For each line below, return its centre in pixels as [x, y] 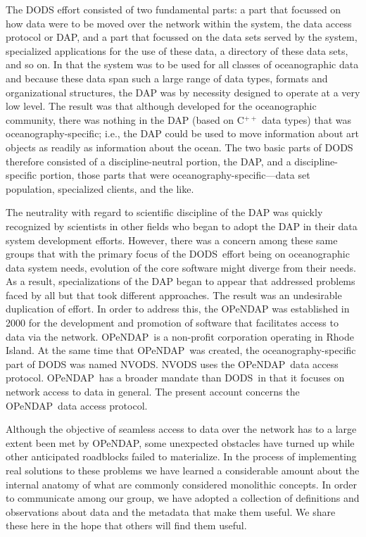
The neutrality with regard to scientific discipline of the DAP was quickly [164, 212]
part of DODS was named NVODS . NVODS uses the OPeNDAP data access [172, 364]
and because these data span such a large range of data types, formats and [167, 78]
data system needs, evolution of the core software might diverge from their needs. [181, 267]
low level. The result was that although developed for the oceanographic [161, 106]
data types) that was [307, 119]
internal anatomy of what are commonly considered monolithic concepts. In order [181, 484]
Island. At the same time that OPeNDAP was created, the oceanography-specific [181, 350]
